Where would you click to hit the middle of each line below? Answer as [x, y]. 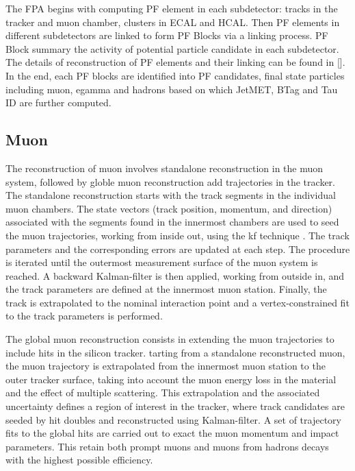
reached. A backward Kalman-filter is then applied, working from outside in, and [175, 275]
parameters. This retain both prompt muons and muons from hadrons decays [167, 446]
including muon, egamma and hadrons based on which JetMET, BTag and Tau [172, 89]
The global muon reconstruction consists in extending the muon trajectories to [170, 339]
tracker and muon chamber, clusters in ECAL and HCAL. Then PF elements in [173, 22]
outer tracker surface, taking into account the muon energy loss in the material [171, 379]
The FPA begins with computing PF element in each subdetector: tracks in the [172, 8]
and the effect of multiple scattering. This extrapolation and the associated [163, 392]
